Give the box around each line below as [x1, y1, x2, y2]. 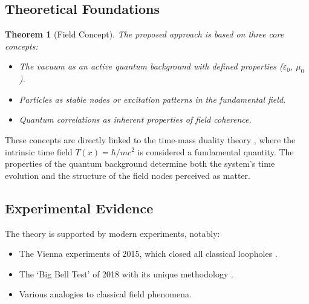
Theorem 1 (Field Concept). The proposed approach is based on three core [5, 28, 284, 40]
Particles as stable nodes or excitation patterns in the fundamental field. [19, 92, 286, 105]
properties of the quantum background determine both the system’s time [5, 157, 275, 170]
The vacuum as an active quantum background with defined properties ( [19, 60, 283, 73]
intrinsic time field [5, 145, 73, 158]
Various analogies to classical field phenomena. [19, 288, 192, 300]
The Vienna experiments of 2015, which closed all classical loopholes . [19, 247, 278, 260]
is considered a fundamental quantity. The [137, 145, 294, 158]
